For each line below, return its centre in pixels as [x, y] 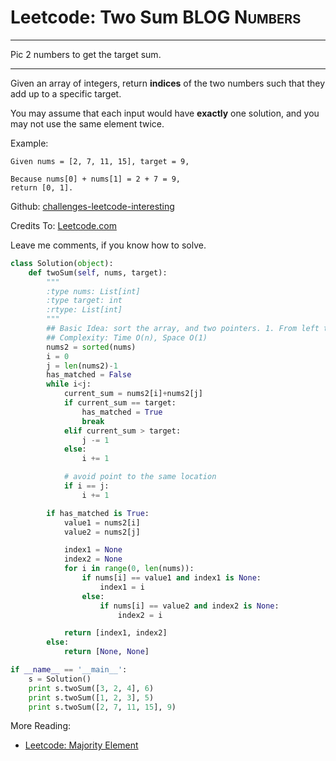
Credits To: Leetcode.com [63, 225]
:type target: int [84, 301]
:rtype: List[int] [84, 310]
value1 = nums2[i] [102, 522]
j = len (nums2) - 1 [82, 366]
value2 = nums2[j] [102, 532]
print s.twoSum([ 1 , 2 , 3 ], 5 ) [91, 697]
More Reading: [40, 726]
